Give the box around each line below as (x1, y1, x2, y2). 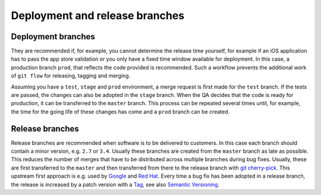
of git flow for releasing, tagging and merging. (11, 72, 131, 80)
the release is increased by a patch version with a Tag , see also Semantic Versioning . (11, 181, 220, 188)
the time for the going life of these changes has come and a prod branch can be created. (11, 108, 230, 115)
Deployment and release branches (11, 9, 184, 22)
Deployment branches (11, 32, 95, 42)
